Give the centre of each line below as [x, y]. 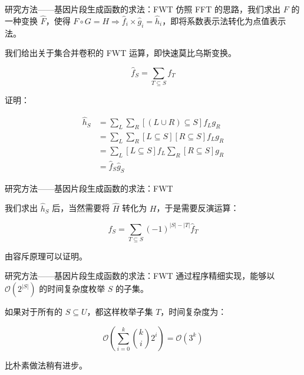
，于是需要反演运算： [198, 208]
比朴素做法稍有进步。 [46, 365]
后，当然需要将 [81, 208]
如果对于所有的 [34, 312]
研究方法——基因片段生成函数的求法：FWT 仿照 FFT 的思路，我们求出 [143, 9]
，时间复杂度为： [194, 312]
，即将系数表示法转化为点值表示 [224, 20]
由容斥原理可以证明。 [46, 256]
